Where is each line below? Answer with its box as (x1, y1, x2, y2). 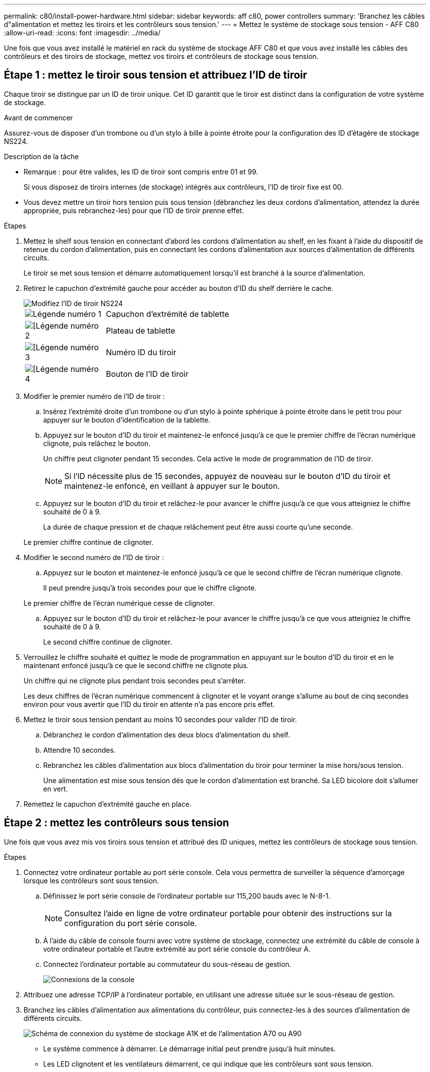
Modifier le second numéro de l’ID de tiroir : (24, 553, 164, 562)
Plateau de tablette (106, 325, 175, 336)
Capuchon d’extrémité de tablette (106, 309, 229, 319)
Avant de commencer (4, 113, 73, 122)
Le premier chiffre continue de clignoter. (24, 537, 154, 546)
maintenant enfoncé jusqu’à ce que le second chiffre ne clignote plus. (24, 661, 249, 670)
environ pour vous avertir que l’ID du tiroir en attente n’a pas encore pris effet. (24, 700, 275, 708)
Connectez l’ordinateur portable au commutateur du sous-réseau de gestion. (43, 959, 292, 968)
